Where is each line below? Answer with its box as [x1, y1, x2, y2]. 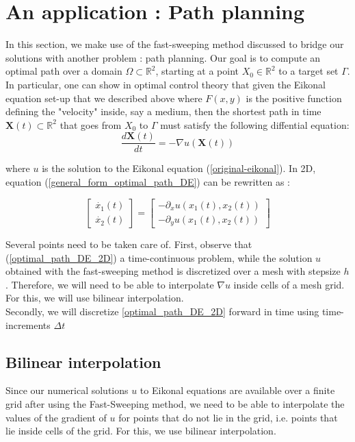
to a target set [278, 64, 339, 78]
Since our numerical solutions [5, 383, 129, 397]
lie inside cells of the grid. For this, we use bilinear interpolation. [5, 423, 276, 438]
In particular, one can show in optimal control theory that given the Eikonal [5, 77, 326, 91]
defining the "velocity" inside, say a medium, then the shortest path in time [5, 104, 321, 119]
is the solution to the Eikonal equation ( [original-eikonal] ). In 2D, [42, 161, 316, 175]
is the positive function [246, 90, 342, 105]
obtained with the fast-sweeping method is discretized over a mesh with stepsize [5, 264, 341, 278]
